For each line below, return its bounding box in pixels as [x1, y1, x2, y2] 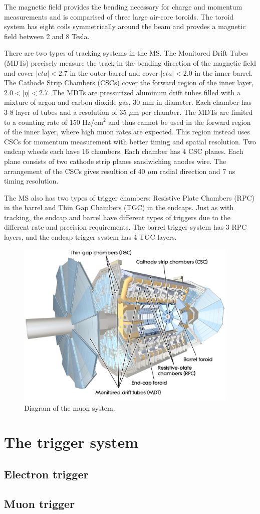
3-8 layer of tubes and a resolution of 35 [4, 106, 127, 117]
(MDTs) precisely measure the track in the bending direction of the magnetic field [4, 57, 256, 68]
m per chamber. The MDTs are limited [133, 106, 253, 117]
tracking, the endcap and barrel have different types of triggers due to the [4, 212, 230, 222]
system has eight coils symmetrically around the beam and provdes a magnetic [4, 21, 246, 32]
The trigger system [4, 432, 138, 452]
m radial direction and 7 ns [151, 165, 235, 176]
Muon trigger [4, 495, 75, 511]
